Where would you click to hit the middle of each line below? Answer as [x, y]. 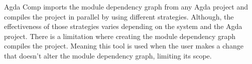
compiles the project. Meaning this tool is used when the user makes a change [124, 46]
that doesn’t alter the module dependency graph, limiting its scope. [108, 55]
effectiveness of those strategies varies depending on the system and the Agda [123, 26]
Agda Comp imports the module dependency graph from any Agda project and [126, 6]
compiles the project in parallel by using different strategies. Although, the [119, 16]
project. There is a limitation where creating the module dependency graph [120, 36]
